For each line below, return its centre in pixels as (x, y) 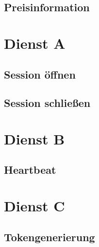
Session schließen (47, 103)
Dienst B (34, 138)
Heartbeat (30, 170)
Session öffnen (40, 74)
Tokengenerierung (49, 237)
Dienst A (35, 43)
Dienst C (34, 206)
